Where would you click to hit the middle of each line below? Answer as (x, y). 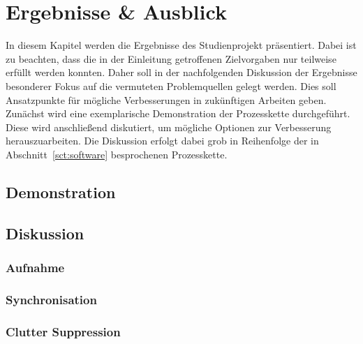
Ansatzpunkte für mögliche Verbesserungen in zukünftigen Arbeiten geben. (166, 99)
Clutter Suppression (63, 331)
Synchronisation (51, 299)
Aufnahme (35, 267)
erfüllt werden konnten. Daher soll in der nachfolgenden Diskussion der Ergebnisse (181, 72)
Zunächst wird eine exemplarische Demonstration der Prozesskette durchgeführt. (178, 113)
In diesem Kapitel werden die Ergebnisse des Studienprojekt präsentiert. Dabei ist (181, 45)
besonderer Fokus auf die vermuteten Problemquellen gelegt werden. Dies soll (171, 85)
